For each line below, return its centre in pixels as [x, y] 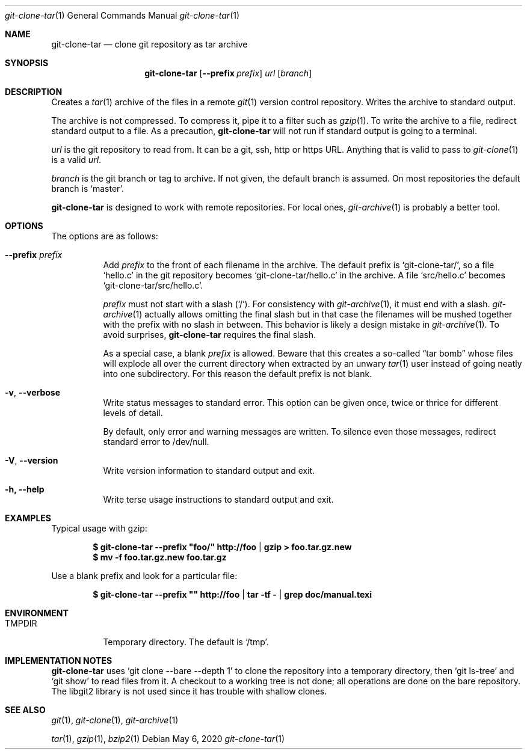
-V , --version [32, 460]
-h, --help [25, 489]
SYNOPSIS [27, 63]
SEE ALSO [25, 710]
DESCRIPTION [34, 92]
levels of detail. [133, 413]
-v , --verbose [33, 392]
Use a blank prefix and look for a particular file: [144, 576]
